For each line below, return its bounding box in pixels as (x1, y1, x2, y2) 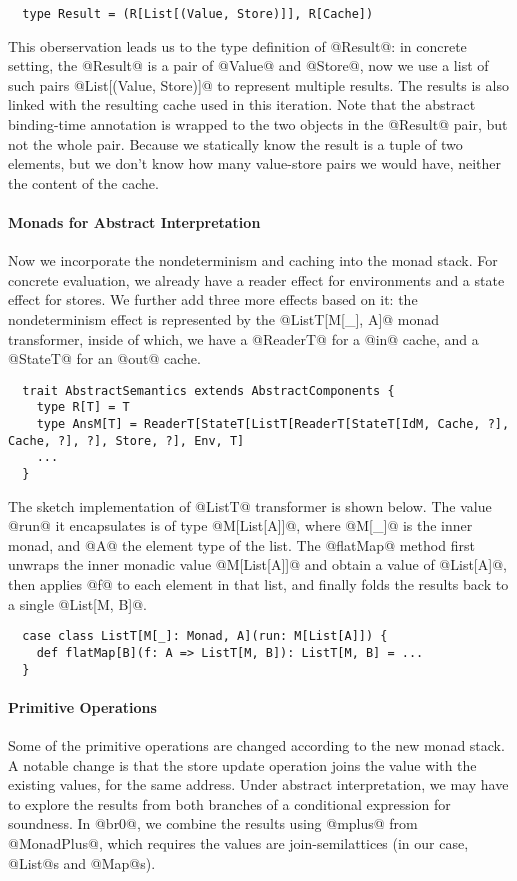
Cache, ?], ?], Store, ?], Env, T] (8, 433, 245, 448)
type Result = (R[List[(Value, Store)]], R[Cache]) (22, 7, 374, 21)
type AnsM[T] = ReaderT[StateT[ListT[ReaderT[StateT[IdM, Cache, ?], (36, 417, 510, 432)
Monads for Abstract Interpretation (8, 212, 261, 232)
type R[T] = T (36, 400, 130, 415)
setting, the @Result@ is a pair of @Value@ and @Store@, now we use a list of (8, 55, 489, 76)
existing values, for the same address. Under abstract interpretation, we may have (8, 774, 509, 795)
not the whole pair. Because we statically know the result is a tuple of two (8, 133, 463, 154)
